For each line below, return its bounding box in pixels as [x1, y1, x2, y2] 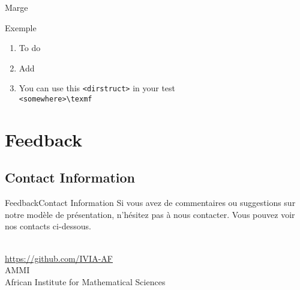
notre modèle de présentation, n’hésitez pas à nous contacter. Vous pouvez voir [5, 208, 295, 220]
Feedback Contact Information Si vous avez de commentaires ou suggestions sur [5, 196, 296, 209]
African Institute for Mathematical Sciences [5, 275, 166, 288]
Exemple [5, 21, 37, 34]
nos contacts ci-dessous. [5, 220, 91, 232]
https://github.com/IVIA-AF [5, 252, 113, 264]
